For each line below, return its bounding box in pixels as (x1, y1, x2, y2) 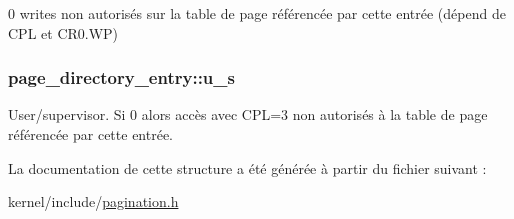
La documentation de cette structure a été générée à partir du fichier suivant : (8, 157, 487, 178)
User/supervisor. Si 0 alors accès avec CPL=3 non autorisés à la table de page (8, 104, 488, 125)
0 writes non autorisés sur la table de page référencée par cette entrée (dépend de (8, 3, 506, 23)
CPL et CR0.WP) (8, 22, 119, 43)
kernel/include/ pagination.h (8, 191, 179, 212)
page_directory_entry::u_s (8, 65, 235, 90)
